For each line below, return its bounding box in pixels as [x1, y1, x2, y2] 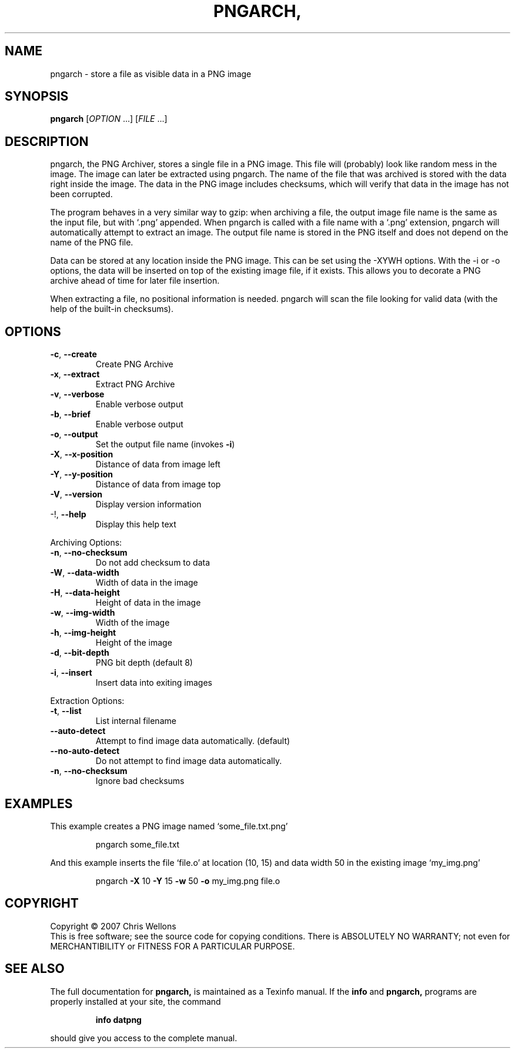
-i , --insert [50, 667, 92, 678]
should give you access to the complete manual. [50, 1032, 238, 1043]
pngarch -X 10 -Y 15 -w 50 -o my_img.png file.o [95, 875, 280, 886]
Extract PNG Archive [95, 379, 175, 390]
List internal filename [95, 716, 176, 726]
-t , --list [50, 706, 82, 716]
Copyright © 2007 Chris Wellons [50, 921, 176, 931]
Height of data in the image [95, 597, 201, 608]
